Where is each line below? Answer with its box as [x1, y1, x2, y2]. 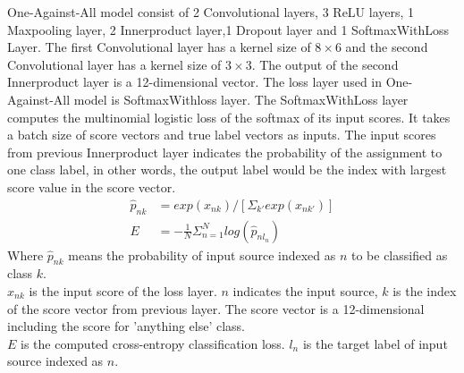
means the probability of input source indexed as [68, 245, 336, 264]
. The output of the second [251, 55, 399, 73]
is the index [392, 282, 457, 300]
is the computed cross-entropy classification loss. [21, 334, 285, 352]
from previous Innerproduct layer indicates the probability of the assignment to [7, 142, 443, 161]
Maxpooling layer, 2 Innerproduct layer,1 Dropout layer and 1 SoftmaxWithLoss [7, 20, 449, 38]
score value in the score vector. [7, 177, 176, 196]
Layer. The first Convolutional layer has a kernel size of [7, 38, 311, 56]
